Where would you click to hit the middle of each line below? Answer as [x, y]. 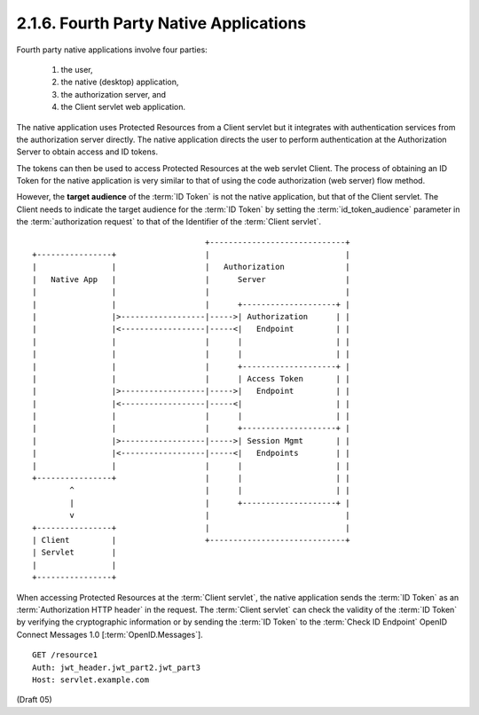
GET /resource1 [65, 655]
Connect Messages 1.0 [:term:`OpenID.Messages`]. [110, 634]
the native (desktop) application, [120, 82]
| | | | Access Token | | [191, 378]
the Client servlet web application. [123, 107]
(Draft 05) [34, 700]
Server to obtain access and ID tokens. [87, 152]
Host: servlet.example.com [91, 680]
